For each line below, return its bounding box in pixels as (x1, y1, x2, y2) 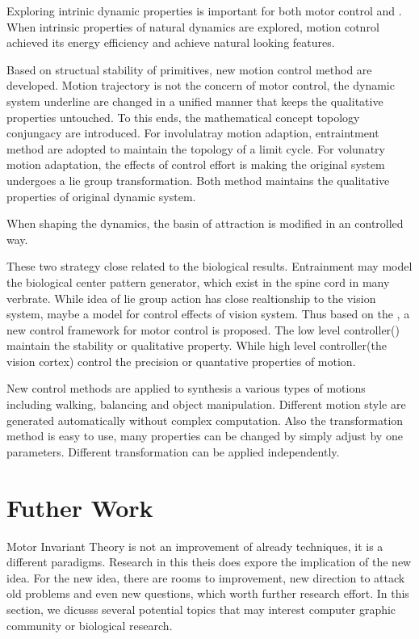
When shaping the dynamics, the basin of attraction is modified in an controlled (6, 215, 404, 232)
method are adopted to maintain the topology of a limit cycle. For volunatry (6, 140, 385, 157)
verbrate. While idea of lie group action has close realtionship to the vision (6, 289, 376, 306)
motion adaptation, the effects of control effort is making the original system (6, 156, 385, 173)
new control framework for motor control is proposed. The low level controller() (6, 321, 400, 338)
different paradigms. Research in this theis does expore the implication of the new (6, 553, 412, 570)
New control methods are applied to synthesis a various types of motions (6, 380, 366, 397)
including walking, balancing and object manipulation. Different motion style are (6, 396, 406, 413)
